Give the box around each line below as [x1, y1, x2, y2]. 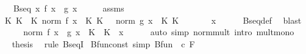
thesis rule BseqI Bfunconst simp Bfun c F [12, 37, 195, 50]
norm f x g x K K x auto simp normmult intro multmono [23, 25, 294, 38]
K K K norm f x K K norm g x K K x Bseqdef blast [4, 13, 302, 26]
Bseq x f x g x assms [13, 2, 124, 14]
